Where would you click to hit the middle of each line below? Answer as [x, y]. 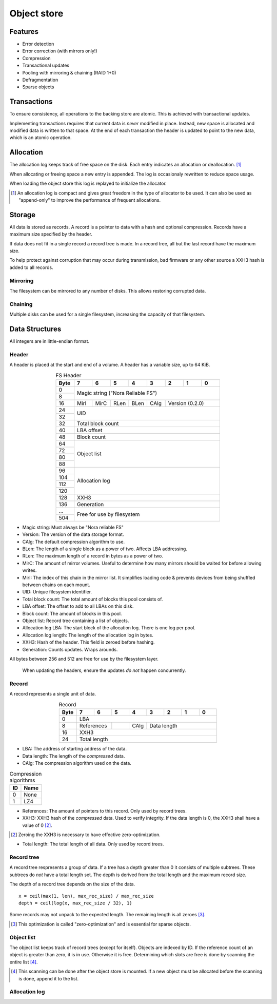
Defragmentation [40, 80]
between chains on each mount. [56, 585]
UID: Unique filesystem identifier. [57, 592]
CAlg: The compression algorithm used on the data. [77, 763]
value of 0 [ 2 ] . [37, 825]
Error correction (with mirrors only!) [60, 51]
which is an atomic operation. [41, 138]
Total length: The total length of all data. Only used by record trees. [93, 844]
